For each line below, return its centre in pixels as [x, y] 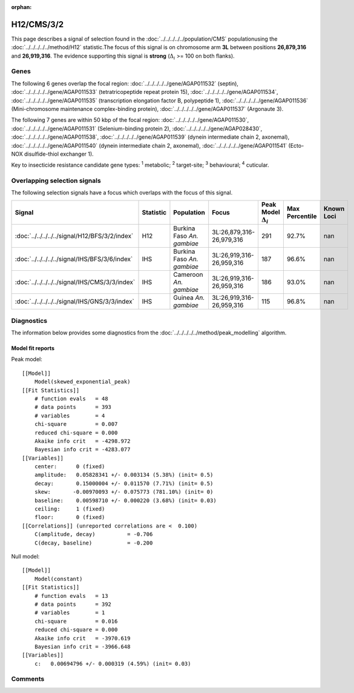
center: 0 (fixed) [70, 467]
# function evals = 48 [71, 399]
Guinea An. [189, 298]
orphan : [21, 7]
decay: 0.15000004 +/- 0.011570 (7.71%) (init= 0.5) [124, 483]
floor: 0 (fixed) [70, 517]
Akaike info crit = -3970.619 [82, 638]
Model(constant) [58, 579]
